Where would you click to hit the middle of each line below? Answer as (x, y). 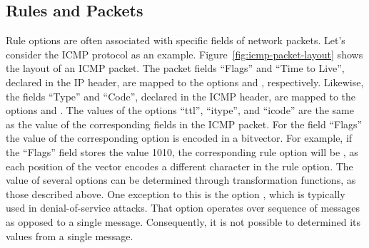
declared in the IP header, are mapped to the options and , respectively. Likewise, (185, 82)
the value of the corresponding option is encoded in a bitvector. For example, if (179, 138)
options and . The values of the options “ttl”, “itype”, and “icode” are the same (180, 110)
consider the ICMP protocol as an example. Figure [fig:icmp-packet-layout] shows (184, 54)
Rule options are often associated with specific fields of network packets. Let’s (176, 40)
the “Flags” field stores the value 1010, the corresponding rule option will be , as (182, 151)
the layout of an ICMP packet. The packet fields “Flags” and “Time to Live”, (175, 68)
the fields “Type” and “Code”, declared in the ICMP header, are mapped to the (181, 96)
